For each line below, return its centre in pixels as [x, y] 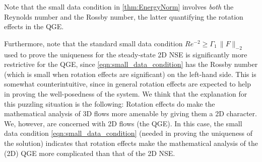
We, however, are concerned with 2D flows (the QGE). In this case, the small [123, 123]
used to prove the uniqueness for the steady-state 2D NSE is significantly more [126, 54]
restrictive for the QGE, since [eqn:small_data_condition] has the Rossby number [131, 64]
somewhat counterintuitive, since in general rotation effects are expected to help [127, 84]
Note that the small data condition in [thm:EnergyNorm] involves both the [119, 7]
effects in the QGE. [34, 26]
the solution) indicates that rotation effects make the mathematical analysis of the [131, 143]
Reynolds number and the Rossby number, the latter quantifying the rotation [124, 16]
